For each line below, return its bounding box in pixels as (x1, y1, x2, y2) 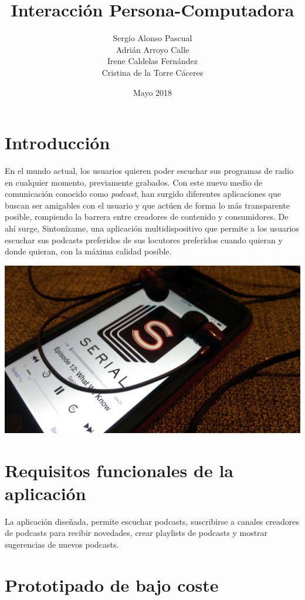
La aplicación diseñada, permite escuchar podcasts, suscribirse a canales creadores (5, 515, 299, 527)
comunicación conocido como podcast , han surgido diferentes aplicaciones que (5, 187, 281, 200)
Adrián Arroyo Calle (116, 43, 189, 55)
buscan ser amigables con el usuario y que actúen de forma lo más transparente (5, 199, 290, 211)
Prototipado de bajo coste (5, 572, 219, 596)
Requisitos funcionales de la (5, 458, 234, 482)
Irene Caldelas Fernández (107, 55, 198, 67)
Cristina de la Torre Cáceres (101, 66, 204, 78)
